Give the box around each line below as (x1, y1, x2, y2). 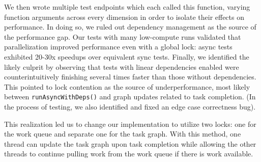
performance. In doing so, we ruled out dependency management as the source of (4, 21, 256, 32)
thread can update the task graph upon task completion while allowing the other (4, 138, 256, 149)
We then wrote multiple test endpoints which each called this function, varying (4, 2, 250, 12)
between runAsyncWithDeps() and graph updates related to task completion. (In (4, 91, 256, 102)
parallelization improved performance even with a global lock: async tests (4, 41, 233, 52)
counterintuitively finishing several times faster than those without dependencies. (4, 71, 256, 82)
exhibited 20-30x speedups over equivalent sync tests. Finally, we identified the (4, 51, 249, 62)
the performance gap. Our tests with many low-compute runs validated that (4, 31, 241, 42)
